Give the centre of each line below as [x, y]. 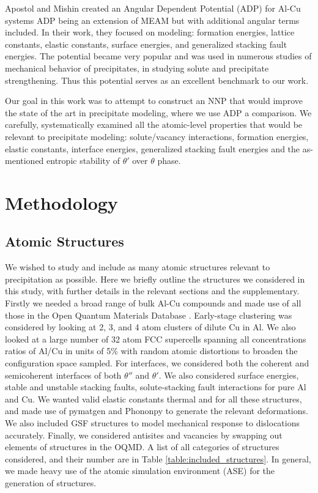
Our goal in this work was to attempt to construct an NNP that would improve [154, 101]
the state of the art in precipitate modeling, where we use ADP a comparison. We [158, 112]
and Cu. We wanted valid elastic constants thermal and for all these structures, [153, 398]
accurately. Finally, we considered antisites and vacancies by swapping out [144, 435]
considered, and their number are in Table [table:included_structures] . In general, [158, 458]
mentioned [24, 161]
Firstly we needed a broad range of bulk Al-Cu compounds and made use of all [153, 303]
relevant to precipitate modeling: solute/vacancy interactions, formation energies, [157, 136]
